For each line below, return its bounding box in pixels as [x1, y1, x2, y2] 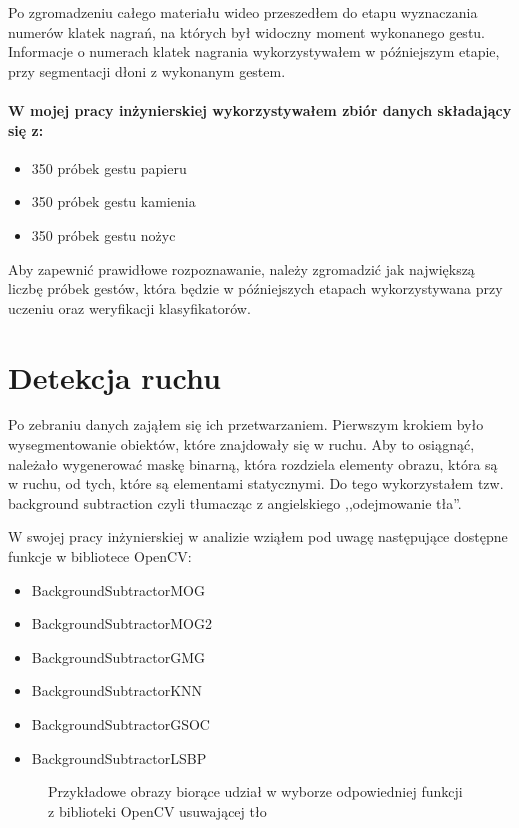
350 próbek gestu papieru [31, 157, 187, 178]
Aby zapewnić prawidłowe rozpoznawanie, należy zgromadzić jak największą [8, 258, 475, 279]
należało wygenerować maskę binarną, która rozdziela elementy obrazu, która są [8, 453, 498, 474]
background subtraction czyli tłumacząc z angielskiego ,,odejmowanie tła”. [8, 492, 462, 513]
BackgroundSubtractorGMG [31, 646, 206, 667]
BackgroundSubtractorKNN [31, 680, 203, 701]
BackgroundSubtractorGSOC [31, 713, 210, 734]
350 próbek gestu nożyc [31, 224, 176, 245]
